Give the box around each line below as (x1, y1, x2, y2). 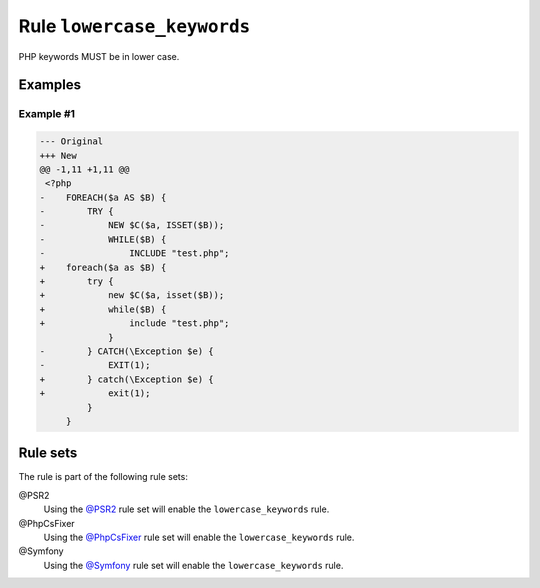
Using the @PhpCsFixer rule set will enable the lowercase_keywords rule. (43, 531, 355, 543)
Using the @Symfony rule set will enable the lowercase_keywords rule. (43, 559, 344, 571)
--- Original (39, 136, 104, 147)
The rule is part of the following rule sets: (18, 471, 189, 483)
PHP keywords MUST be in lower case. (18, 50, 180, 62)
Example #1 (18, 107, 75, 121)
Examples (18, 76, 82, 94)
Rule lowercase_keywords (18, 15, 251, 37)
